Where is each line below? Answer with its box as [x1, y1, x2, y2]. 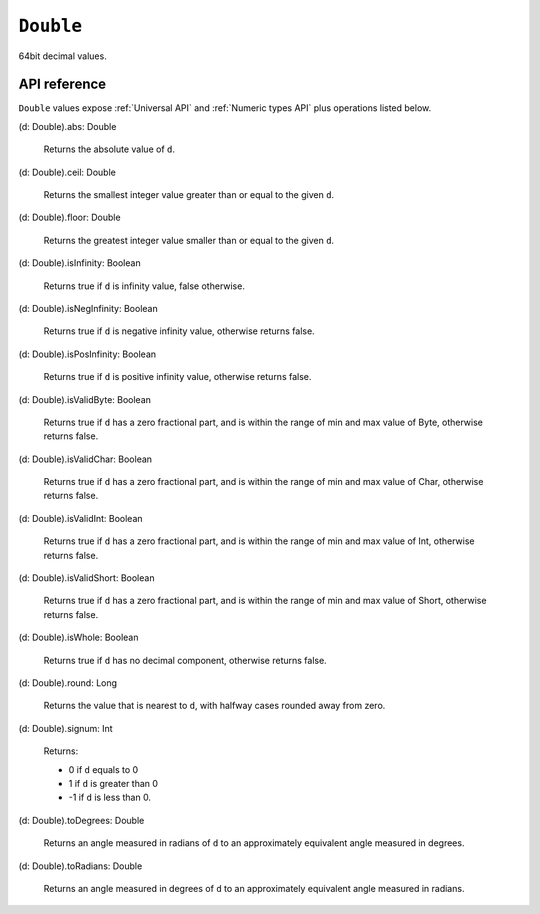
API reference [18, 76, 107, 93]
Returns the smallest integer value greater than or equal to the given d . [43, 189, 335, 201]
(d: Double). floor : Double [18, 211, 121, 224]
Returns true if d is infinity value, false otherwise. [43, 280, 245, 292]
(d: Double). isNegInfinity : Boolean [18, 302, 159, 314]
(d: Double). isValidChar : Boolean [18, 453, 153, 465]
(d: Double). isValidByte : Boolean [18, 393, 152, 405]
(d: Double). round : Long [18, 677, 118, 689]
